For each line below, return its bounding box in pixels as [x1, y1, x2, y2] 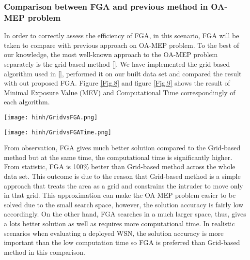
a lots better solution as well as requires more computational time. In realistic [4, 218, 235, 228]
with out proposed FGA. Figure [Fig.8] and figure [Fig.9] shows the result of [4, 78, 230, 88]
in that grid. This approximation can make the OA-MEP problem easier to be [4, 190, 236, 200]
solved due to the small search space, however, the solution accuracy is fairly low [4, 199, 244, 209]
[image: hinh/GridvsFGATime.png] [4, 129, 111, 136]
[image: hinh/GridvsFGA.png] [4, 114, 98, 121]
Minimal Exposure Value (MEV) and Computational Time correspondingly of [4, 87, 235, 97]
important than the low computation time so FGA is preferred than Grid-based [4, 237, 240, 247]
